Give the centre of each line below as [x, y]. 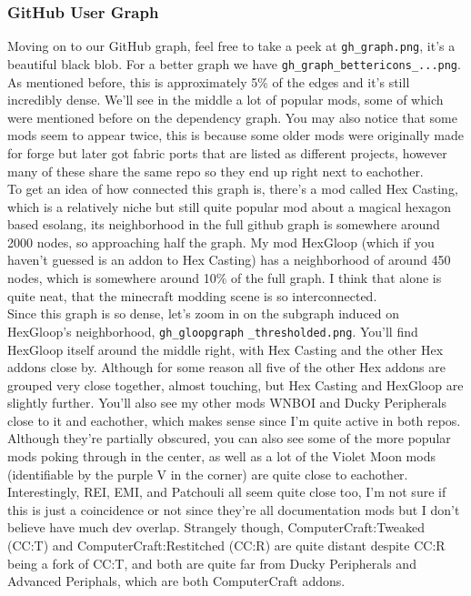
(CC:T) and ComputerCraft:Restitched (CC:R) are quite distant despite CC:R [226, 545]
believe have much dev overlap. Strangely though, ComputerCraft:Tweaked [216, 527]
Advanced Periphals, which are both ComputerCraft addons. [176, 581]
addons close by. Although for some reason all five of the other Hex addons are [226, 367]
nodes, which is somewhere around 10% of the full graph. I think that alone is [225, 278]
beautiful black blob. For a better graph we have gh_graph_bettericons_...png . [234, 63]
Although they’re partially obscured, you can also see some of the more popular [229, 438]
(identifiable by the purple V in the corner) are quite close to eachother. [208, 474]
